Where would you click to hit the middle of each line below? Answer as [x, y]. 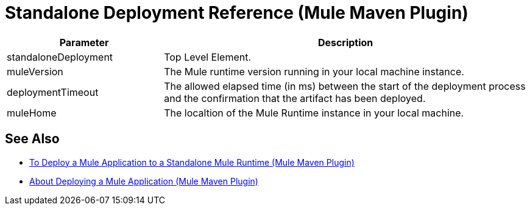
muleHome [32, 113]
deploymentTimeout [53, 92]
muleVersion [35, 71]
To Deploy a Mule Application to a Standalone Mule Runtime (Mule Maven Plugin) [192, 162]
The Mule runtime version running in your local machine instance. [314, 71]
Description [345, 42]
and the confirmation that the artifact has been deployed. [295, 98]
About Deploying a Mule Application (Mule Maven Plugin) [144, 181]
